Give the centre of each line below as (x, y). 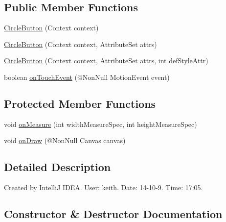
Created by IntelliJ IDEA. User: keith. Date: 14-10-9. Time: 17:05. (103, 187)
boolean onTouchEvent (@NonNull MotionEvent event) (87, 77)
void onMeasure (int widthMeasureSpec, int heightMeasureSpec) (101, 124)
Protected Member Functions (80, 103)
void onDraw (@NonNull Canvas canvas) (65, 140)
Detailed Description (57, 167)
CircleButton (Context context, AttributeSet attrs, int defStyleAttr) (106, 61)
